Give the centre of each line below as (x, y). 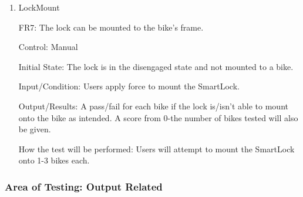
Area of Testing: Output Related (84, 186)
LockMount (39, 7)
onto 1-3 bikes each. (54, 160)
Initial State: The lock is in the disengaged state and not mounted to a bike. (156, 66)
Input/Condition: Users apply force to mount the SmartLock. (129, 86)
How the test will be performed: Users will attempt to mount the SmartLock (156, 148)
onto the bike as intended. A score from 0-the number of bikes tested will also (158, 117)
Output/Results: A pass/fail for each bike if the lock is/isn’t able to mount (153, 106)
